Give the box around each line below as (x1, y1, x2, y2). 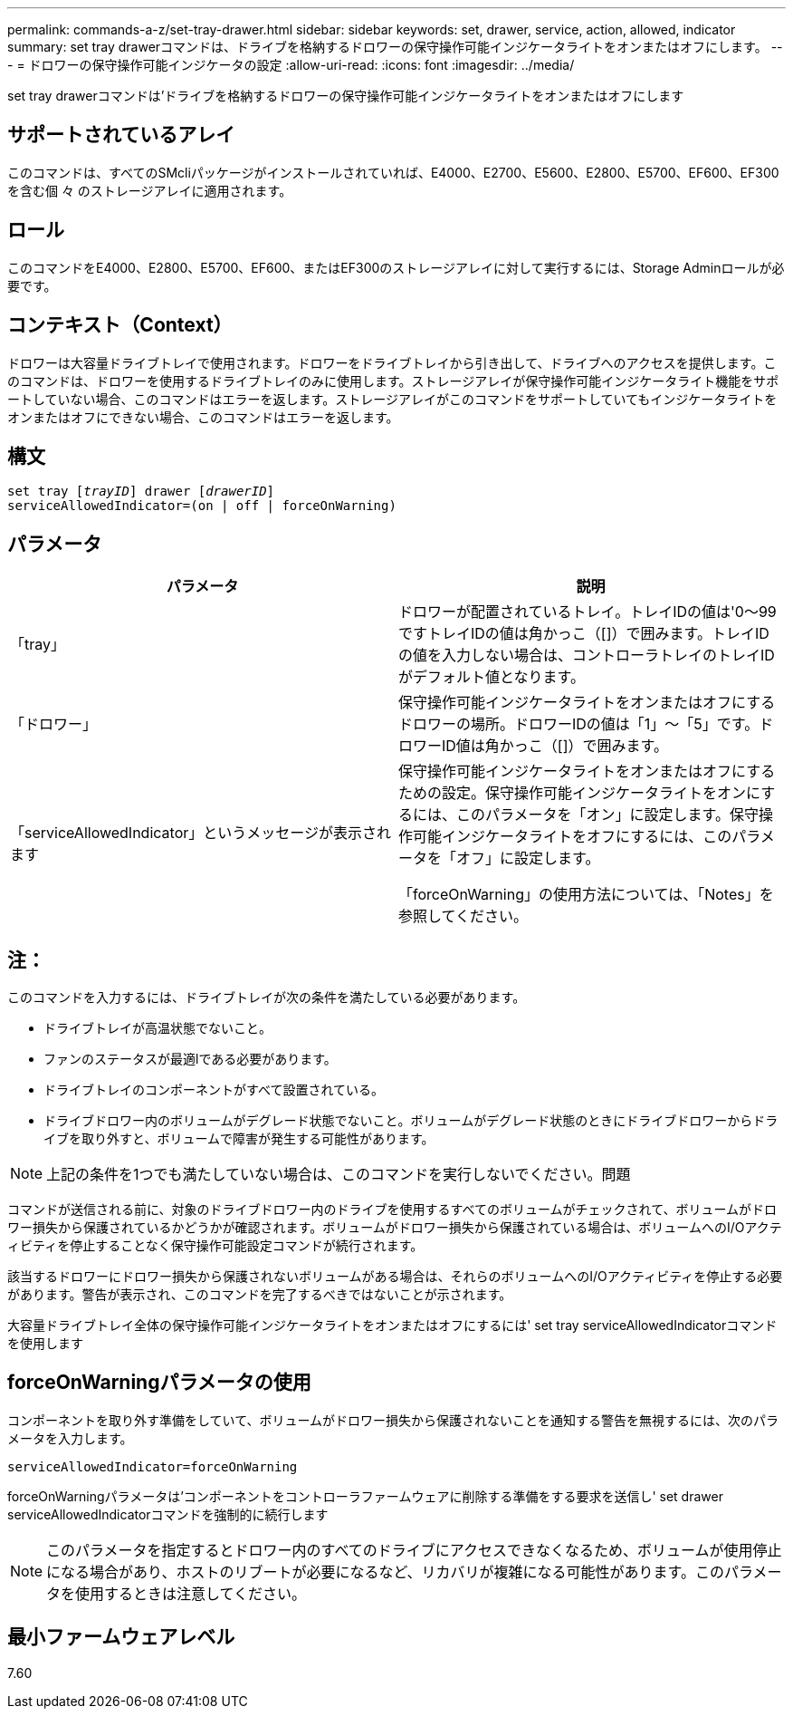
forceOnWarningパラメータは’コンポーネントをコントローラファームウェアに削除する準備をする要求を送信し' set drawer (7, 1488, 723, 1504)
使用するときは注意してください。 (75, 1584, 307, 1603)
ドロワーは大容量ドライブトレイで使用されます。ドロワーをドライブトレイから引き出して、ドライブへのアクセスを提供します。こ (7, 354, 777, 371)
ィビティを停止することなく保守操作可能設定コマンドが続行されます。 (7, 1238, 424, 1254)
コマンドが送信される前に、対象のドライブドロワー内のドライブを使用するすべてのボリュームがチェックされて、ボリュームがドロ (7, 1201, 778, 1218)
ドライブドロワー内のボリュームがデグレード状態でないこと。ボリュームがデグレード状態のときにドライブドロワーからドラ (43, 1113, 779, 1129)
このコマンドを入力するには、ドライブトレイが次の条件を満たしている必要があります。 (7, 989, 526, 1006)
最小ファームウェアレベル (7, 1625, 235, 1649)
